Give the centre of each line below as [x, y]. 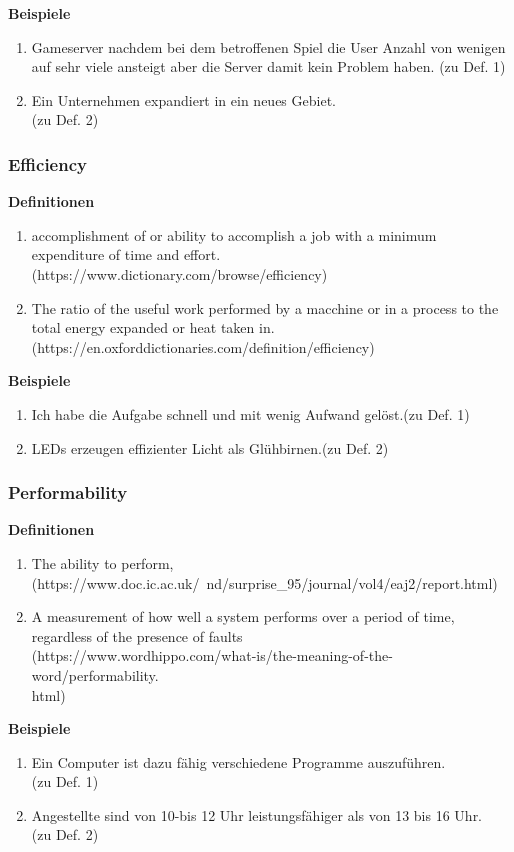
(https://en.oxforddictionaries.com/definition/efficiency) [203, 346]
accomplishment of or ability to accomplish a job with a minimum [234, 234]
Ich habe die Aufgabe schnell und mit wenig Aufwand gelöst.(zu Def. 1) [250, 413]
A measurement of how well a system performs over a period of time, [243, 616]
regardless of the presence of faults [137, 635]
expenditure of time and [105, 254]
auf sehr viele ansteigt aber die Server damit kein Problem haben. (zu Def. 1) [268, 66]
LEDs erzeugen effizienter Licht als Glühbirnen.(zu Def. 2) [210, 447]
